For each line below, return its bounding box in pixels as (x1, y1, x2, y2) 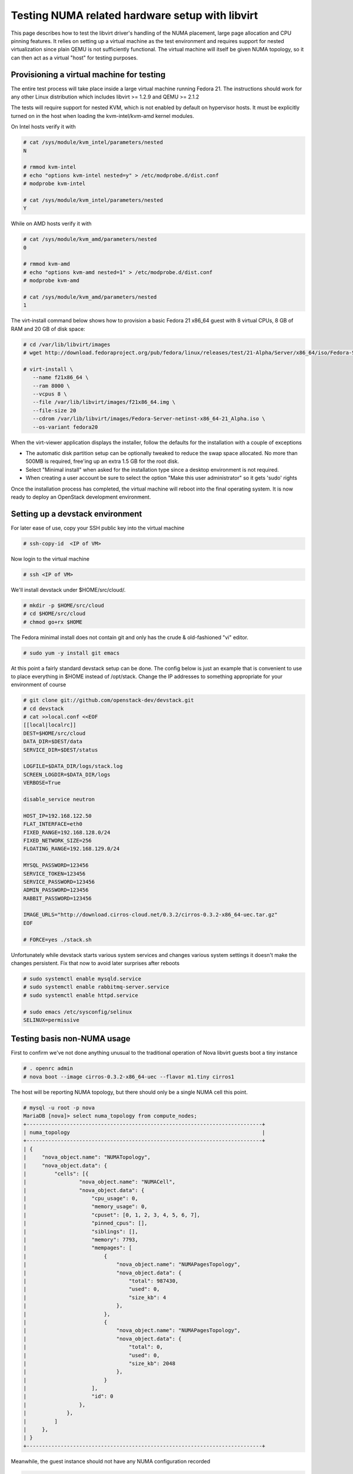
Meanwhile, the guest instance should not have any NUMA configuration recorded (11, 1457, 211, 1465)
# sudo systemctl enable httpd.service (23, 992, 138, 999)
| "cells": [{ (23, 1170, 89, 1177)
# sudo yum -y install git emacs (23, 649, 120, 656)
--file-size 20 (32, 407, 76, 414)
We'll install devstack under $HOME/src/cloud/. (11, 586, 126, 593)
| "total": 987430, (23, 1278, 179, 1284)
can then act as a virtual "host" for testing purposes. (11, 54, 138, 61)
